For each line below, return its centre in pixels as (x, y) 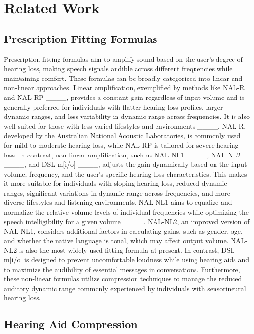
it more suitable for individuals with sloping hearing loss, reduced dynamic (116, 183)
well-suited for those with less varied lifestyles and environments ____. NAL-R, (125, 126)
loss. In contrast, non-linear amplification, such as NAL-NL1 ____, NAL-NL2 (122, 154)
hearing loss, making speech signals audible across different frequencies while (118, 69)
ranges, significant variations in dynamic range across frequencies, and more (117, 192)
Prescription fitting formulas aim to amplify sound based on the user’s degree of (123, 59)
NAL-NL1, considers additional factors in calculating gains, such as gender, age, (123, 231)
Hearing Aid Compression (71, 324)
